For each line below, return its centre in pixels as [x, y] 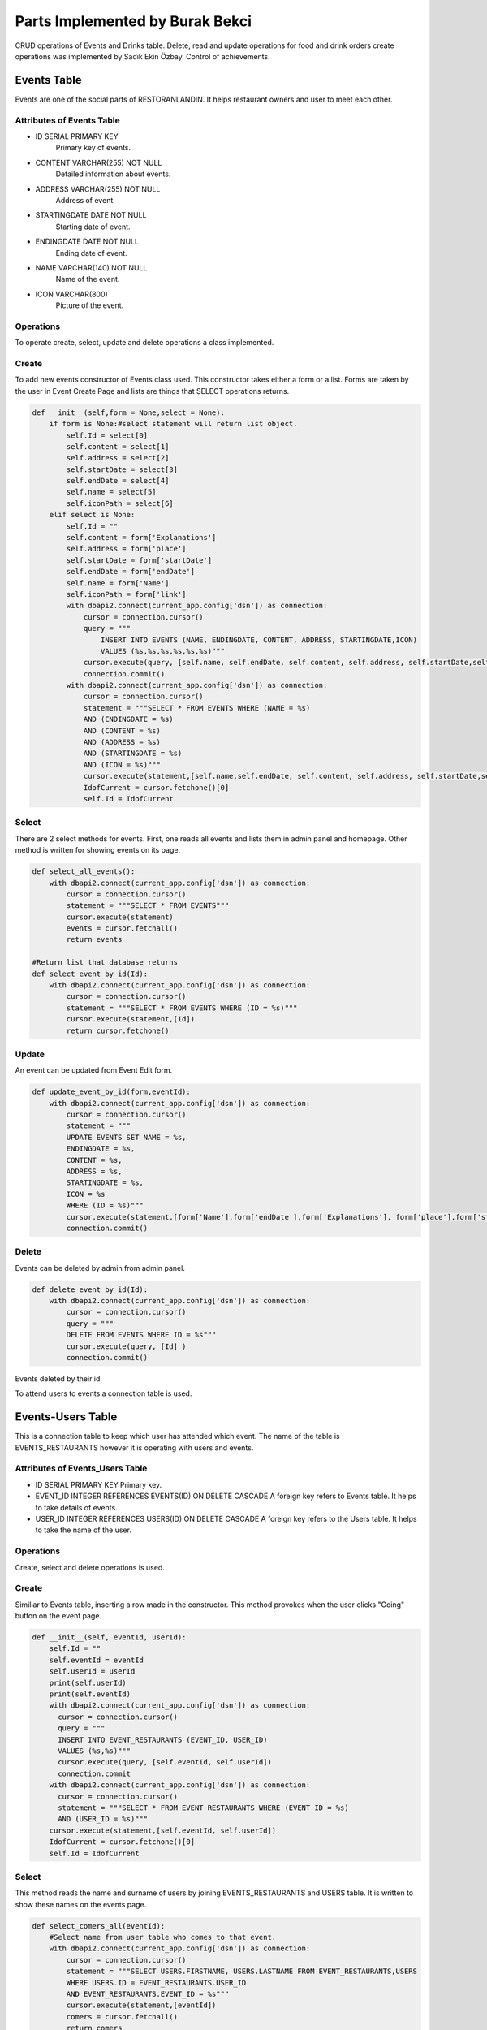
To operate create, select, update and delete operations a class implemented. [144, 343]
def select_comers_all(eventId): [99, 1926]
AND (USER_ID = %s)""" [103, 1819]
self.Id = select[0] [107, 435]
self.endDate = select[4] [118, 481]
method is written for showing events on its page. [98, 850]
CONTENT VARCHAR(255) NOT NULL [99, 162]
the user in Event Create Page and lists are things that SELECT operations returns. [152, 391]
